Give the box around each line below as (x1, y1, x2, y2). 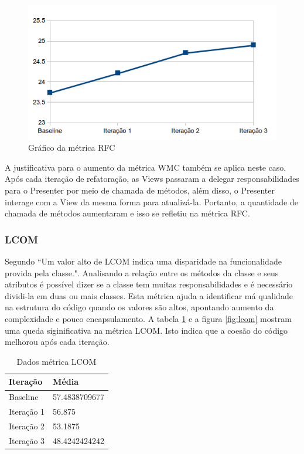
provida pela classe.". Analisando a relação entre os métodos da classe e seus (5, 266, 279, 279)
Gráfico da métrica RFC (28, 141, 115, 154)
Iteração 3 (9, 434, 45, 446)
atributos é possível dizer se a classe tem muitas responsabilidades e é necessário (5, 278, 293, 290)
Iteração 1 (9, 405, 45, 418)
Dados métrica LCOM (16, 355, 97, 367)
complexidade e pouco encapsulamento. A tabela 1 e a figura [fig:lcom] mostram (5, 313, 292, 325)
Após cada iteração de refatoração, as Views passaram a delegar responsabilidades (5, 172, 299, 185)
